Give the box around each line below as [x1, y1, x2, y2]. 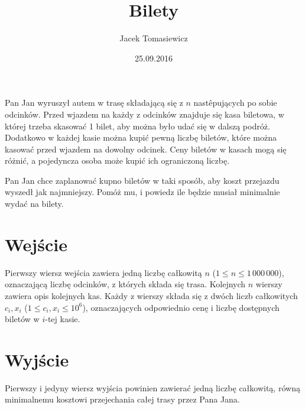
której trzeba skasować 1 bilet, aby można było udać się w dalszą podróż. [5, 119, 270, 132]
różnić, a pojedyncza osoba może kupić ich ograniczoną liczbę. [5, 154, 230, 167]
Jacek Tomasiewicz [119, 32, 188, 44]
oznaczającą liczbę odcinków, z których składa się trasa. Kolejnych [5, 278, 246, 290]
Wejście [5, 232, 67, 256]
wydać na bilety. [5, 197, 64, 210]
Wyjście [5, 347, 69, 371]
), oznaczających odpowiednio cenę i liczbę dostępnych [82, 301, 280, 313]
